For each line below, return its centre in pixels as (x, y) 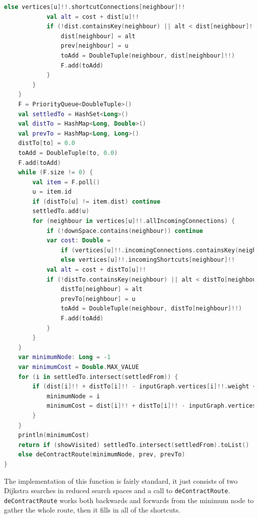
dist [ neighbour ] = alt (98, 36)
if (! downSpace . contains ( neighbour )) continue (125, 231)
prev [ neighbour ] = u (95, 46)
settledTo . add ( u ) (61, 211)
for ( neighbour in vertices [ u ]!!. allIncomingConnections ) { (134, 221)
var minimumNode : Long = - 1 (64, 357)
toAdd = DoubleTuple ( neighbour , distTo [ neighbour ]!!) (151, 309)
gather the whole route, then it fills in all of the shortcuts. (92, 510)
